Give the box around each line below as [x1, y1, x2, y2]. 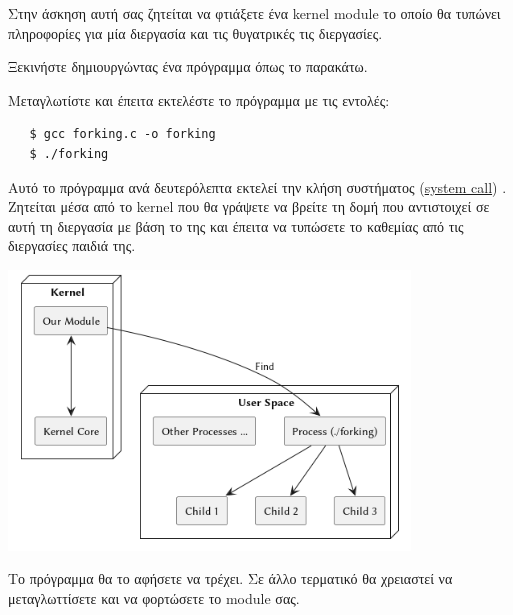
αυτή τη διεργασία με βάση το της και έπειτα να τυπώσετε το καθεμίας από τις [8, 215, 464, 236]
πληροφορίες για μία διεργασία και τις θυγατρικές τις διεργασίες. [8, 22, 383, 43]
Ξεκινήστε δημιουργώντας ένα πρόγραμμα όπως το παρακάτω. [8, 56, 368, 77]
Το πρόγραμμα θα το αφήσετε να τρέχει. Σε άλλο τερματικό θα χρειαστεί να [8, 568, 453, 589]
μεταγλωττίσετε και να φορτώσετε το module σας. [8, 587, 300, 608]
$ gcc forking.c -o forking [29, 127, 216, 142]
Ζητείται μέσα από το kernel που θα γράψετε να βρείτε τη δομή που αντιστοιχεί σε [8, 196, 490, 217]
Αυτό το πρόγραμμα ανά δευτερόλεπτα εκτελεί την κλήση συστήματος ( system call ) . [8, 176, 507, 197]
